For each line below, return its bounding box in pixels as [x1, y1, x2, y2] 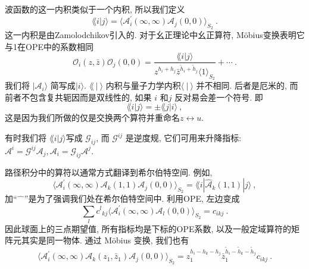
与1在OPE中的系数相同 [5, 40, 93, 52]
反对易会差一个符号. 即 [174, 90, 263, 103]
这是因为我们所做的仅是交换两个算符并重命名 [5, 111, 180, 124]
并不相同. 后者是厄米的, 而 [196, 79, 298, 92]
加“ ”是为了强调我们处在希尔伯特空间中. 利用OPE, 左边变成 [5, 192, 240, 205]
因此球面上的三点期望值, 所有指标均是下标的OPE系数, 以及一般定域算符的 [5, 222, 292, 234]
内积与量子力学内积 [105, 79, 181, 92]
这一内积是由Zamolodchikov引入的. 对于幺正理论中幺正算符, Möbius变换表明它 [5, 29, 305, 41]
